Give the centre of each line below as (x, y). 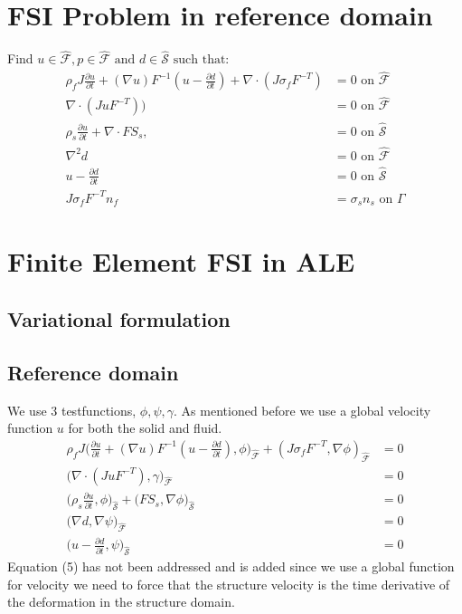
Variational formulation (119, 319)
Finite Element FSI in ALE (181, 261)
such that (199, 60)
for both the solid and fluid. (145, 428)
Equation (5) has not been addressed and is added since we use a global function (231, 566)
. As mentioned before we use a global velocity (302, 410)
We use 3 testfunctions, (72, 410)
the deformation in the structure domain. (121, 602)
